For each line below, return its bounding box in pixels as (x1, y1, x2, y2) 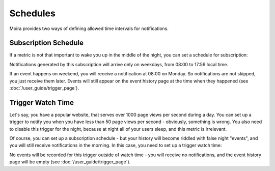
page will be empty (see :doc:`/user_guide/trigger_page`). (9, 159, 131, 165)
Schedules (9, 8, 56, 19)
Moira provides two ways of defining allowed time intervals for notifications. (9, 25, 169, 32)
